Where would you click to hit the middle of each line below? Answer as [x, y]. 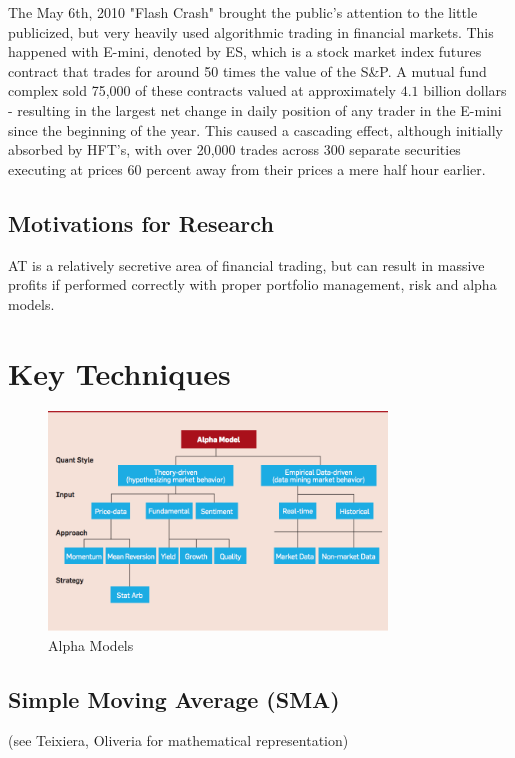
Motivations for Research [141, 222]
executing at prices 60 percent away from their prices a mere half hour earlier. [247, 168]
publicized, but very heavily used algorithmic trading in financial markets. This [251, 31]
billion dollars [465, 90]
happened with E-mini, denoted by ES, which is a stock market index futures [245, 51]
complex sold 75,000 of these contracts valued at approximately [202, 90]
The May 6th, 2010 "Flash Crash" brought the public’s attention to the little [243, 12]
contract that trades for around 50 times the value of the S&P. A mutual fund [247, 70]
